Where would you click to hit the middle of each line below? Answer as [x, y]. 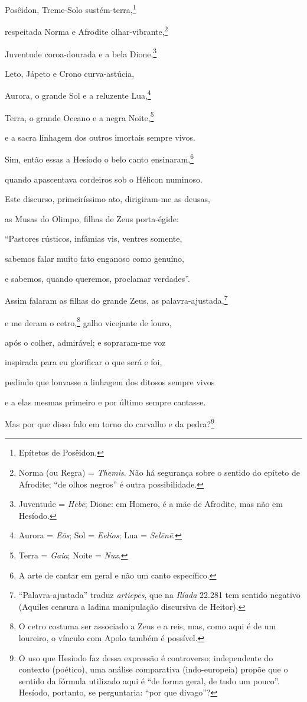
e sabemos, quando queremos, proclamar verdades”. [97, 278]
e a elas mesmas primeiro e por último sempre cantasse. [105, 402]
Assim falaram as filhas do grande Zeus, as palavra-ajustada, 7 [116, 299]
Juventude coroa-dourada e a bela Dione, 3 [81, 53]
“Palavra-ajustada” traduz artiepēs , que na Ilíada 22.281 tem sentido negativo [159, 595]
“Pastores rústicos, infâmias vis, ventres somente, [94, 238]
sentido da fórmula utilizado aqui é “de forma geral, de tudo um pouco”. [149, 680]
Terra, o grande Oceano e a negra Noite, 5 [79, 116]
